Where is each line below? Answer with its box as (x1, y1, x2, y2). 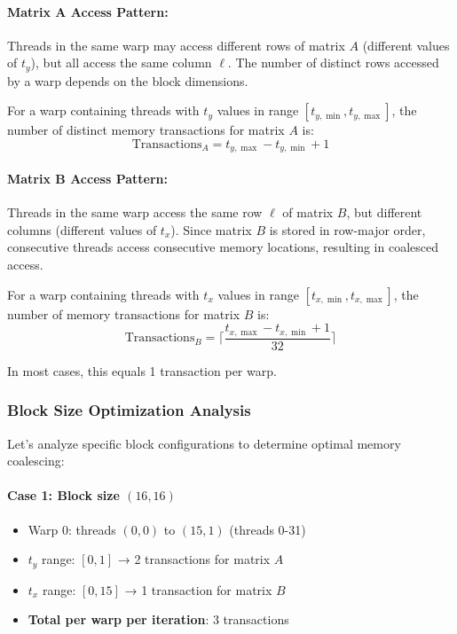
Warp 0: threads (28, 520, 116, 538)
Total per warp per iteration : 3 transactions (28, 610, 289, 629)
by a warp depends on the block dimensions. (7, 71, 248, 90)
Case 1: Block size (7, 486, 120, 505)
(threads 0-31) (229, 520, 306, 538)
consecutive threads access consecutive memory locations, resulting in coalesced (7, 238, 438, 256)
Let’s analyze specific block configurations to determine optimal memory (7, 434, 401, 452)
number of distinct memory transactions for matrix (7, 121, 285, 139)
